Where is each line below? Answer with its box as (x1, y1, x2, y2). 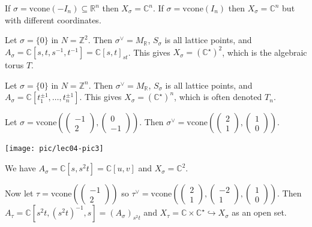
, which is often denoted (174, 90, 262, 103)
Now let (5, 187, 34, 199)
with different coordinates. (5, 13, 101, 26)
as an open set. (232, 206, 287, 219)
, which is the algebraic (222, 46, 307, 58)
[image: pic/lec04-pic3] (5, 144, 104, 153)
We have (5, 162, 36, 174)
